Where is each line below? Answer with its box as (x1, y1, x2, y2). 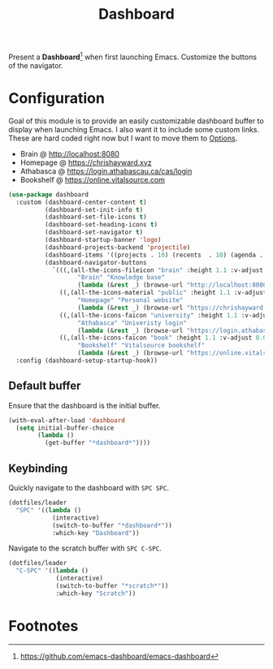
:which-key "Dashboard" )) (51, 529, 140, 537)
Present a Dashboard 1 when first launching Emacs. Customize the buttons (8, 50, 258, 62)
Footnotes (8, 616, 79, 635)
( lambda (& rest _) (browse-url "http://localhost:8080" (77, 281, 271, 289)
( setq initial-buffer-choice (15, 424, 115, 432)
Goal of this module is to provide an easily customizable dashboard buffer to (8, 115, 264, 126)
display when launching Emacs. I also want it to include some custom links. (8, 124, 260, 134)
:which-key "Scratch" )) (55, 589, 136, 598)
